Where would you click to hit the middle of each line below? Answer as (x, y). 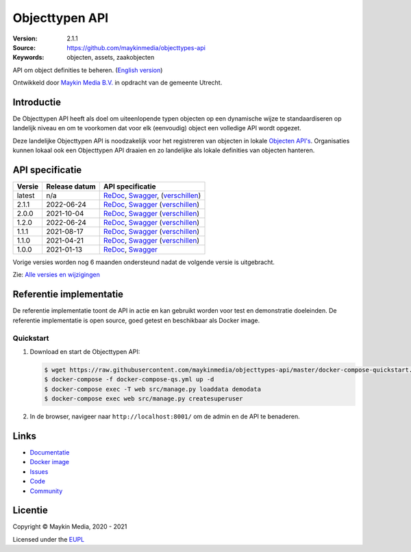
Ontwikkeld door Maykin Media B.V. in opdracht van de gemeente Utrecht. (117, 83)
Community (46, 491)
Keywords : (28, 58)
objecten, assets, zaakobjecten (111, 58)
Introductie (37, 102)
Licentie (30, 511)
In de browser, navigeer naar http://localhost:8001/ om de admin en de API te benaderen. (165, 417)
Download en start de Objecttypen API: (85, 351)
